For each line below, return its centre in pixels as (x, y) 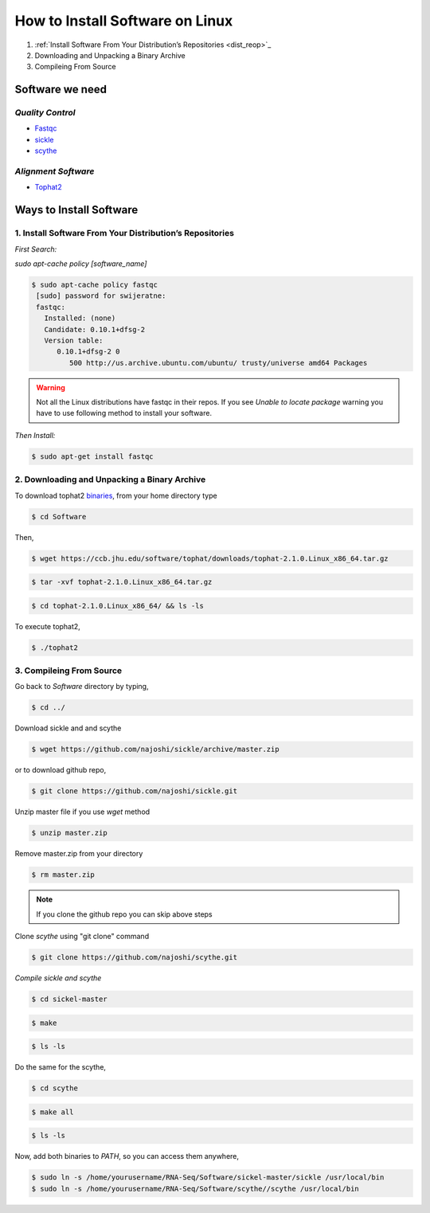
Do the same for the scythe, (61, 1067)
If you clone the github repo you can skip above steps (124, 914)
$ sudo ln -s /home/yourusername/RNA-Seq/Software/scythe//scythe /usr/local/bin (195, 1188)
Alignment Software (55, 171)
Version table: (74, 340)
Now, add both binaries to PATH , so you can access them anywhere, (127, 1156)
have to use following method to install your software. (124, 413)
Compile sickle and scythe (58, 978)
